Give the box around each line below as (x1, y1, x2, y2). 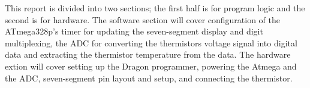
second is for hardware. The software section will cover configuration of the (5, 13, 281, 26)
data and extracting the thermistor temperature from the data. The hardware (5, 48, 291, 61)
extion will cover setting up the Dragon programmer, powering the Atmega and (5, 59, 297, 72)
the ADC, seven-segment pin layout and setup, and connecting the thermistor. (5, 71, 293, 84)
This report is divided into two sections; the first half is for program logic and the (5, 2, 305, 14)
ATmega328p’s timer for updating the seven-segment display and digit (5, 25, 263, 37)
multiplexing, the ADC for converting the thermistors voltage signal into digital (5, 36, 297, 49)
